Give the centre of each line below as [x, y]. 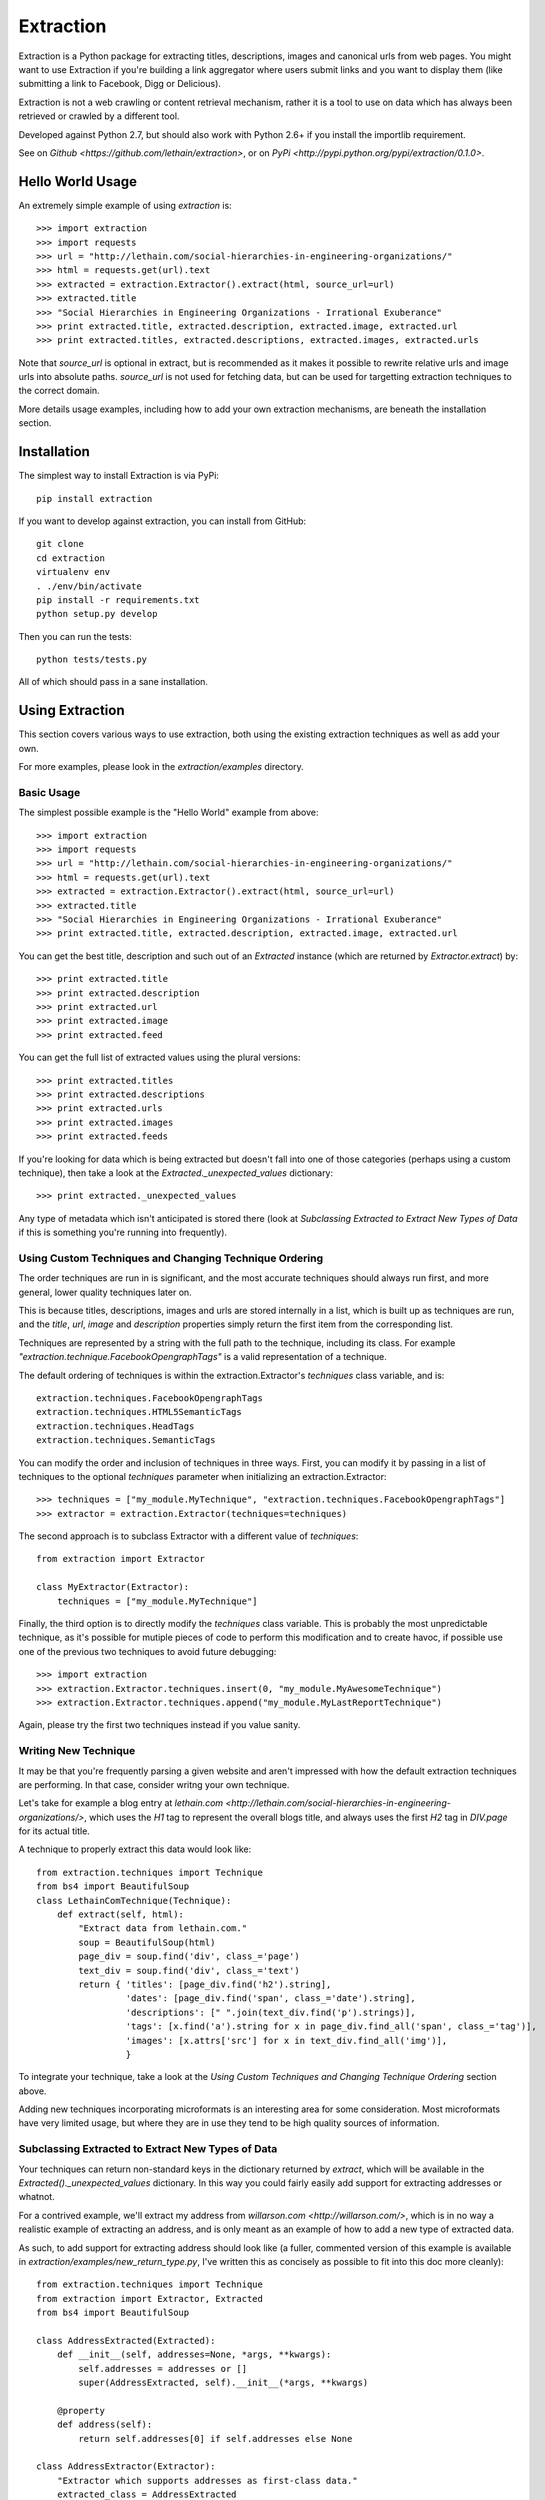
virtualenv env [73, 572]
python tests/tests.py [92, 659]
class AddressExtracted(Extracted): [126, 2340]
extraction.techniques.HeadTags [115, 1426]
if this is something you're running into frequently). [123, 1232]
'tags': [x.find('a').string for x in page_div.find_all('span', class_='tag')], [331, 2026]
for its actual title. [54, 1831]
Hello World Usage [77, 181]
